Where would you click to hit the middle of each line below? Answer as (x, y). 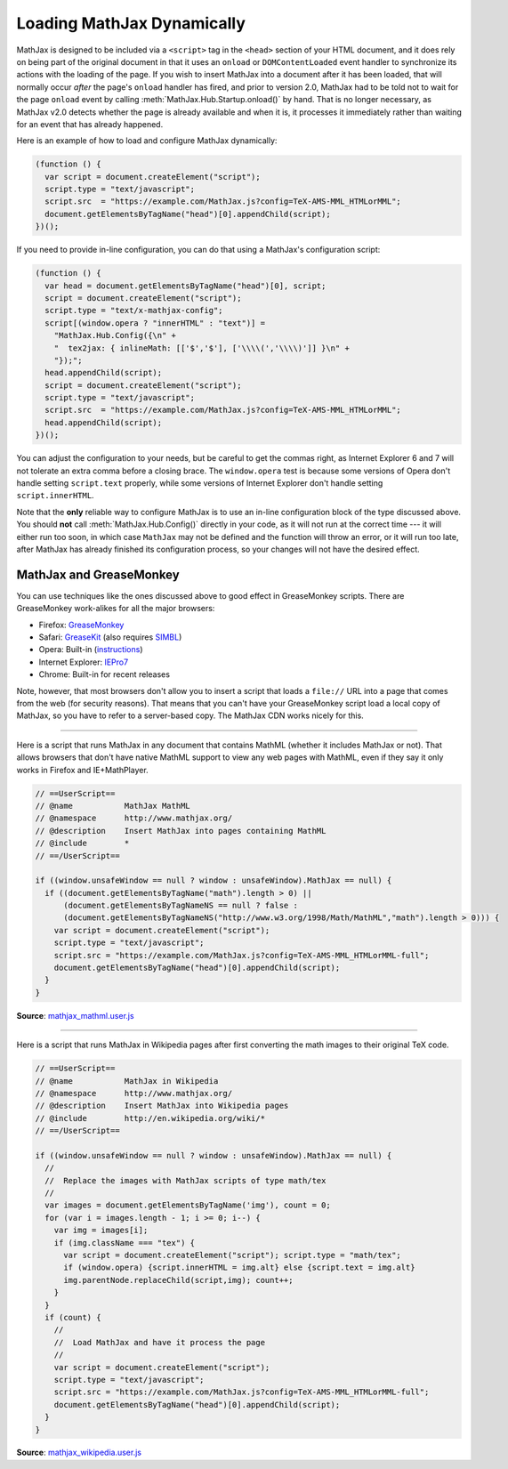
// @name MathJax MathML (113, 806)
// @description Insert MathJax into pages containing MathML (181, 831)
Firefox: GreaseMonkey (81, 625)
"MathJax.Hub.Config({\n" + (115, 335)
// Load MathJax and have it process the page (160, 1342)
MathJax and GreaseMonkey (98, 574)
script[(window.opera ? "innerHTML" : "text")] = (155, 323)
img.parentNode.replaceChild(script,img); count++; (178, 1280)
